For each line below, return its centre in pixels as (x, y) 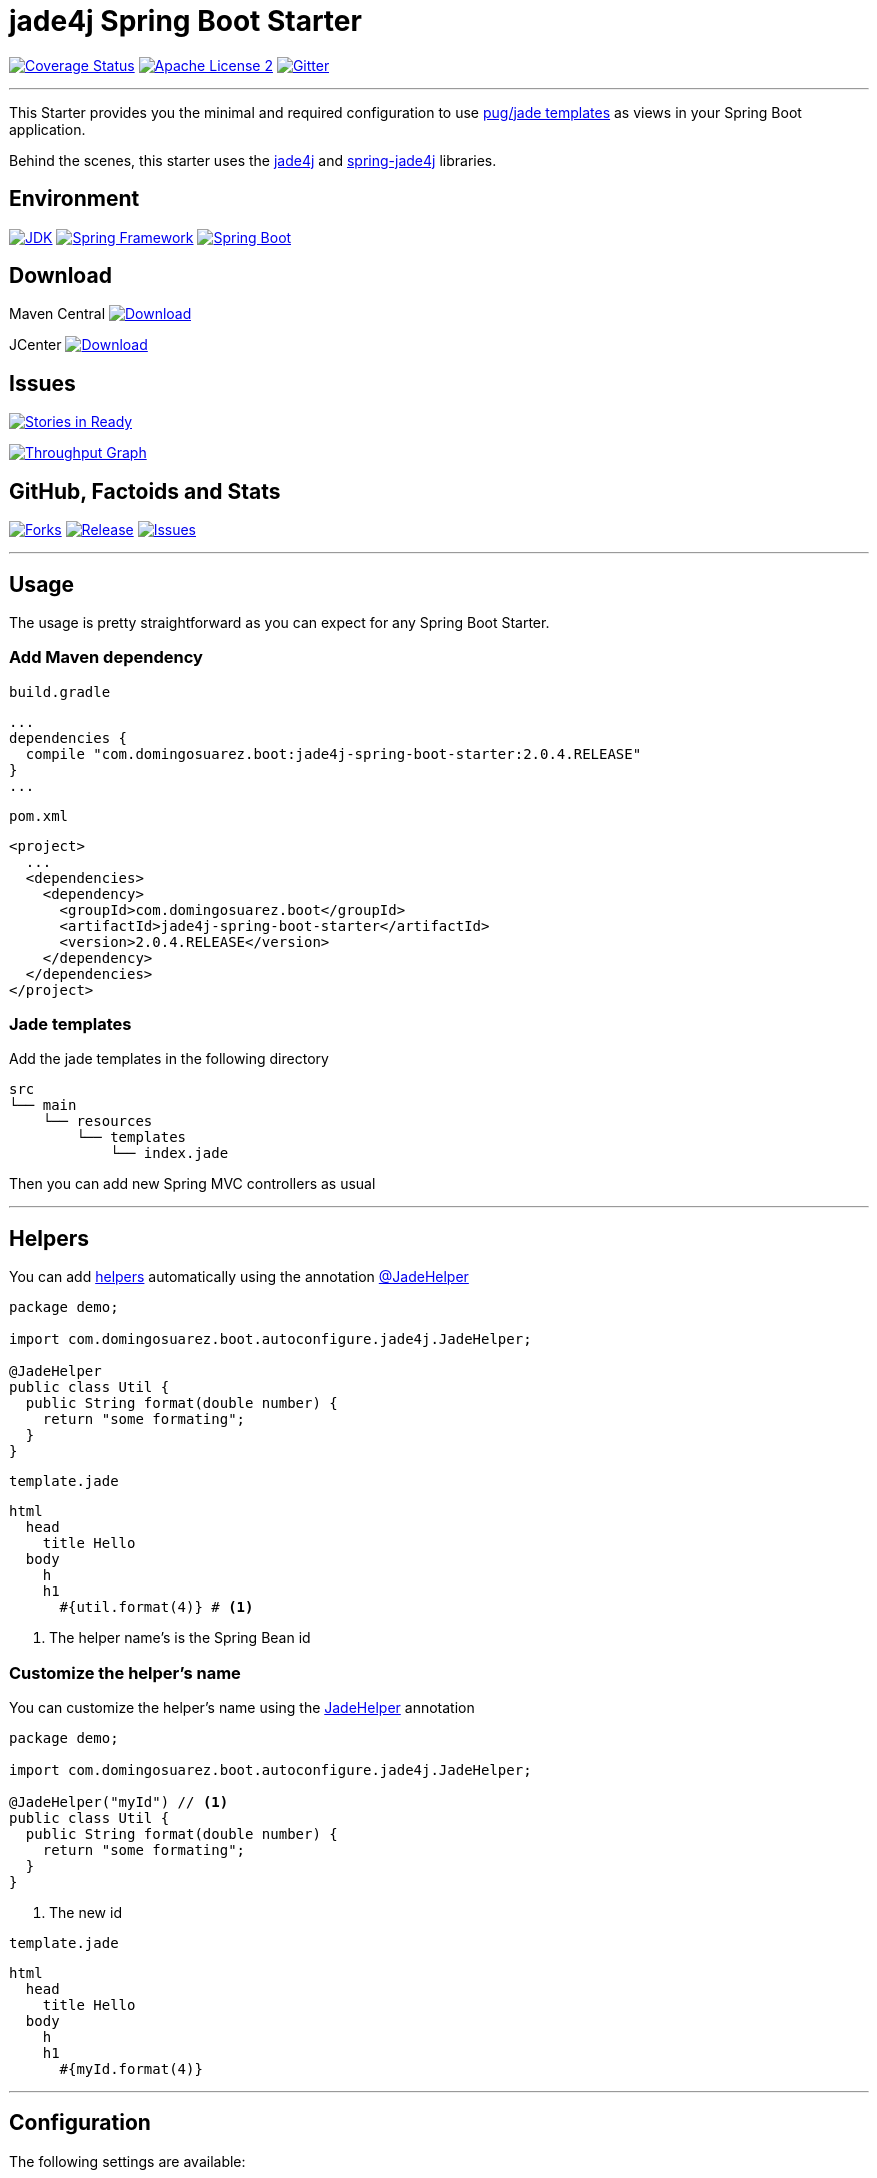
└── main (43, 1105)
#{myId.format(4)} (131, 2069)
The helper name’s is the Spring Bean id (180, 1638)
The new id (85, 1913)
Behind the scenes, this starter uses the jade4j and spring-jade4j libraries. (253, 160)
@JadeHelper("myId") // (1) (119, 1802)
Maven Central (57, 314)
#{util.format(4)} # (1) (156, 1607)
